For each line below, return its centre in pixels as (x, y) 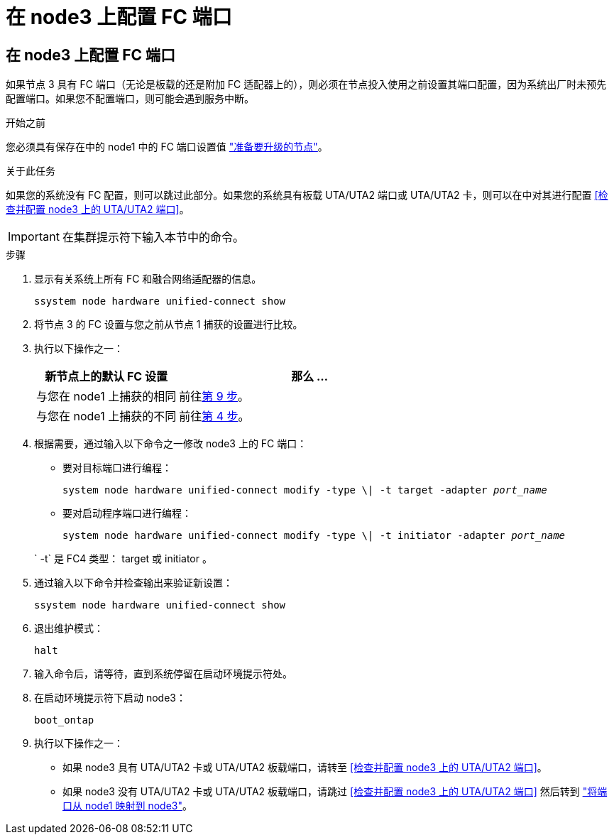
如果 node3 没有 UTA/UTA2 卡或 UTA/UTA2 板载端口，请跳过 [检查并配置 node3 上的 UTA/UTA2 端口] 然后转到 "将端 (335, 792)
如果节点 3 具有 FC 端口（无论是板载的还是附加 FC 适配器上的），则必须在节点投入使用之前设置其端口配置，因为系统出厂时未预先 (306, 84)
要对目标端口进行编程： (117, 468)
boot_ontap (64, 720)
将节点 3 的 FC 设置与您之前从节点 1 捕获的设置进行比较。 (169, 324)
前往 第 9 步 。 (214, 397)
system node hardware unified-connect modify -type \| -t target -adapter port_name (305, 490)
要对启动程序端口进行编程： (127, 513)
